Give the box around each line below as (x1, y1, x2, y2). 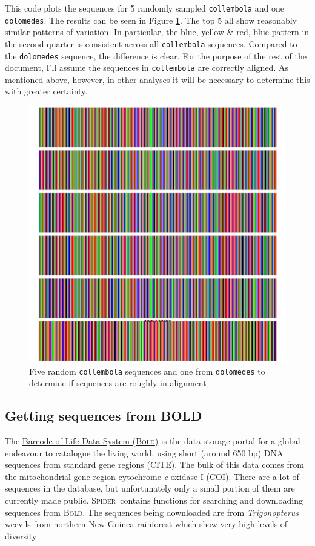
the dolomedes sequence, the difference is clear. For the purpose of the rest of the (5, 49, 307, 62)
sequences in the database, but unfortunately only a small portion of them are (5, 482, 295, 495)
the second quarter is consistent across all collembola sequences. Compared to (5, 37, 297, 50)
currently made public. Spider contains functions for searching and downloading (5, 494, 303, 507)
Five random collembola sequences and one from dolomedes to (29, 364, 265, 377)
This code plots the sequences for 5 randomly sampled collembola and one (5, 2, 284, 14)
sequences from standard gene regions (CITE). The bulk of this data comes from (5, 458, 304, 471)
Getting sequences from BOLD (5, 406, 202, 425)
